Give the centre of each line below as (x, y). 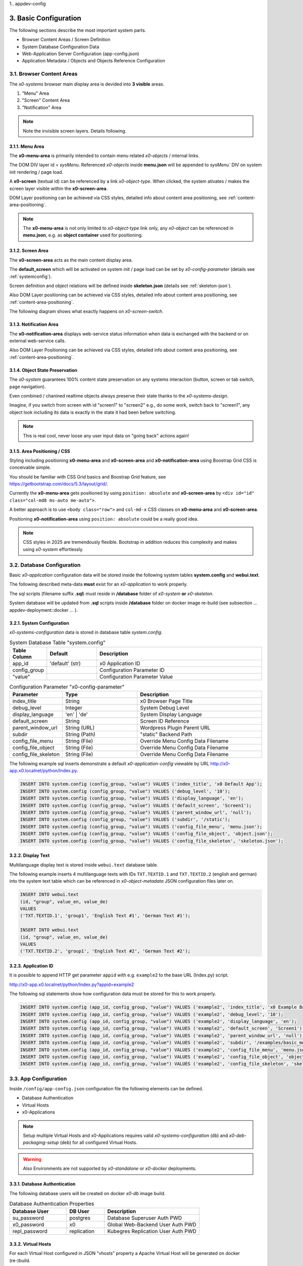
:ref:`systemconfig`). (31, 276)
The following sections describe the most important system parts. (78, 30)
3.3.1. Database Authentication (42, 1184)
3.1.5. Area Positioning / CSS (40, 451)
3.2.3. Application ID (31, 966)
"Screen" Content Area (46, 100)
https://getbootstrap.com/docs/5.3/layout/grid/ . (59, 484)
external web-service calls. (38, 341)
